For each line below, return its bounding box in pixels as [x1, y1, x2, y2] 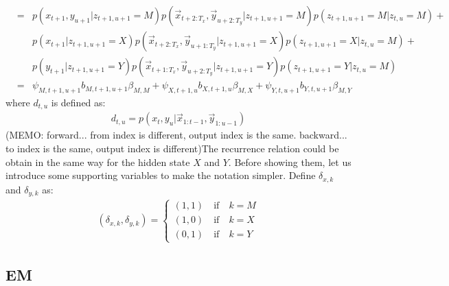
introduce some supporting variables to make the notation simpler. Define [5, 168, 316, 182]
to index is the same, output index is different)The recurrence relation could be [5, 141, 339, 155]
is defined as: [51, 95, 106, 109]
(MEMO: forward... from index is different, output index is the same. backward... [5, 128, 347, 142]
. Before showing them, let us [228, 154, 352, 169]
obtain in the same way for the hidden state [5, 154, 190, 169]
